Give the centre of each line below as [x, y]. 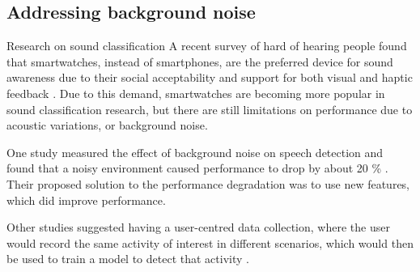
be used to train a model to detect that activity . [128, 259]
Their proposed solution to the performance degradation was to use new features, [208, 183]
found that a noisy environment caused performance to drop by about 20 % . [197, 168]
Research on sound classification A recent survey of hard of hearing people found [207, 46]
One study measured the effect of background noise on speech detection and [195, 152]
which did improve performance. [86, 200]
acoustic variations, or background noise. [107, 125]
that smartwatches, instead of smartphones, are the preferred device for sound [200, 61]
